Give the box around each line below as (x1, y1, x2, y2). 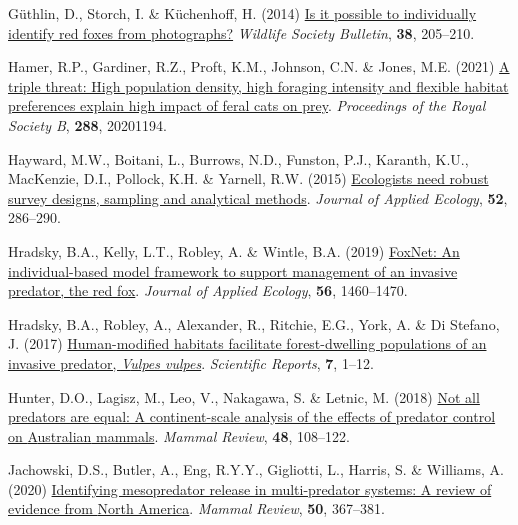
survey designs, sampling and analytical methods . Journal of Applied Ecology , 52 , (8, 187, 508, 208)
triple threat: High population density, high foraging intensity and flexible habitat (8, 75, 509, 96)
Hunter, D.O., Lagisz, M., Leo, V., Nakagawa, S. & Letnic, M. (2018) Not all (8, 386, 480, 407)
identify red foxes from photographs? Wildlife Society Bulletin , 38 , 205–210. (8, 22, 475, 43)
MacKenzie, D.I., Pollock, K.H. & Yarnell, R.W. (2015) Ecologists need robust (8, 168, 489, 189)
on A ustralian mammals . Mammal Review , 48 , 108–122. (8, 425, 350, 446)
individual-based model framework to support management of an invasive (8, 260, 458, 281)
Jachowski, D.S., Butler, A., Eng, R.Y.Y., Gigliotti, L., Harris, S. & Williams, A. (8, 459, 504, 480)
